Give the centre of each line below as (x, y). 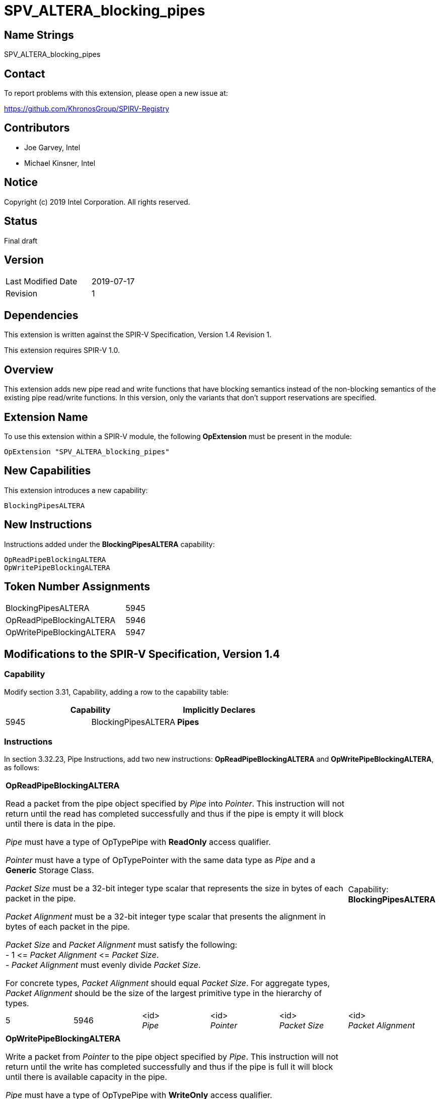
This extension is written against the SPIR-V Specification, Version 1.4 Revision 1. (138, 335)
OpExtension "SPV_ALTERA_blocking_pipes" (87, 451)
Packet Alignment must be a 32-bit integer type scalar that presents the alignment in (166, 917)
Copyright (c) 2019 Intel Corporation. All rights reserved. (97, 202)
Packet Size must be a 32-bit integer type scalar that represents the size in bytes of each (174, 889)
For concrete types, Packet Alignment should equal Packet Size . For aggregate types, (168, 983)
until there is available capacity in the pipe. (86, 1077)
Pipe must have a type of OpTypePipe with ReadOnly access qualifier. (138, 842)
